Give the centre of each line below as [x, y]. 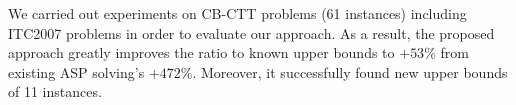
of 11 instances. [55, 91]
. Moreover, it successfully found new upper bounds [350, 71]
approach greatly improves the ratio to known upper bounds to [201, 52]
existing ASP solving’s [76, 71]
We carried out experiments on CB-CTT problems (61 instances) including [237, 13]
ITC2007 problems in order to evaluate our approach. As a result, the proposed [251, 32]
